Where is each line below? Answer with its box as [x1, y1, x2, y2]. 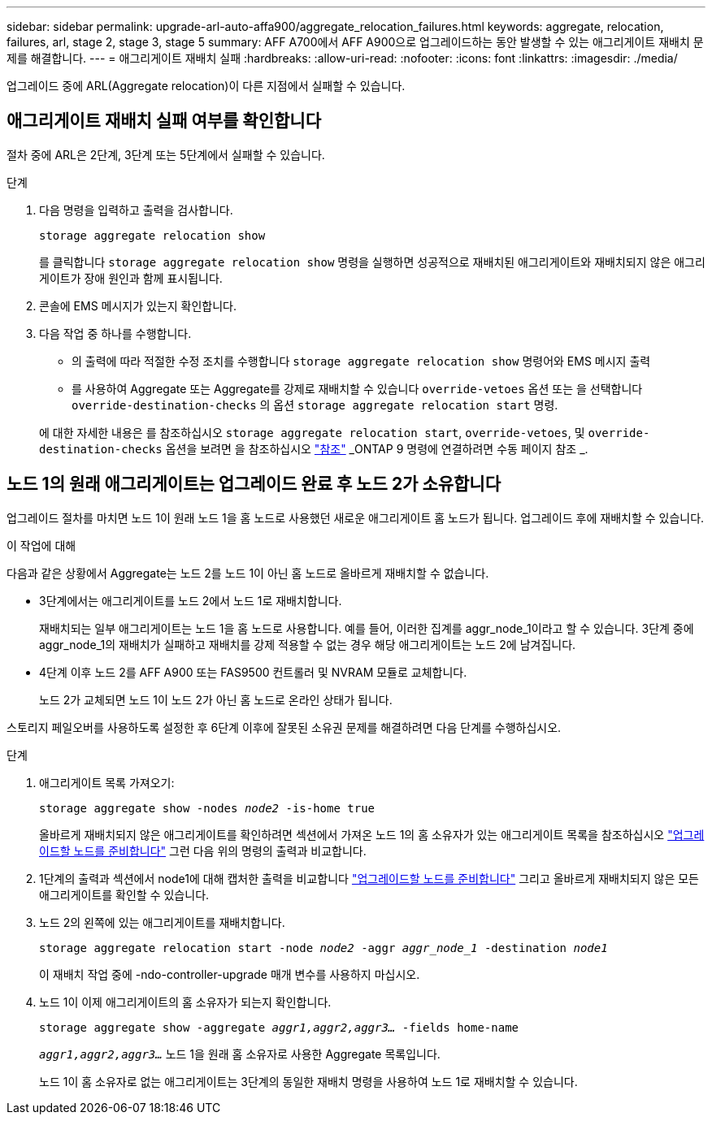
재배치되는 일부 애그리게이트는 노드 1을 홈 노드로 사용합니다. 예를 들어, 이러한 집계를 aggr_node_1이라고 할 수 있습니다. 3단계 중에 [39, 621, 694, 635]
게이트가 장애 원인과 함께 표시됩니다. [39, 271, 223, 285]
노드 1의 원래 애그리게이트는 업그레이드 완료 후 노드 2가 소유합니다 [7, 474, 501, 495]
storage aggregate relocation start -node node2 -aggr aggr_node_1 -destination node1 [39, 941, 608, 954]
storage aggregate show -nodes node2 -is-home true [39, 801, 376, 815]
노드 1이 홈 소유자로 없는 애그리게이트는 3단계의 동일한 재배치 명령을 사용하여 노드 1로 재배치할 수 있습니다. [39, 1074, 578, 1089]
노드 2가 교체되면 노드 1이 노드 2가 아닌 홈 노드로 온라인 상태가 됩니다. [39, 692, 393, 707]
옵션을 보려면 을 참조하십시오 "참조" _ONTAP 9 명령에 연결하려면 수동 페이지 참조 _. [165, 441, 588, 456]
